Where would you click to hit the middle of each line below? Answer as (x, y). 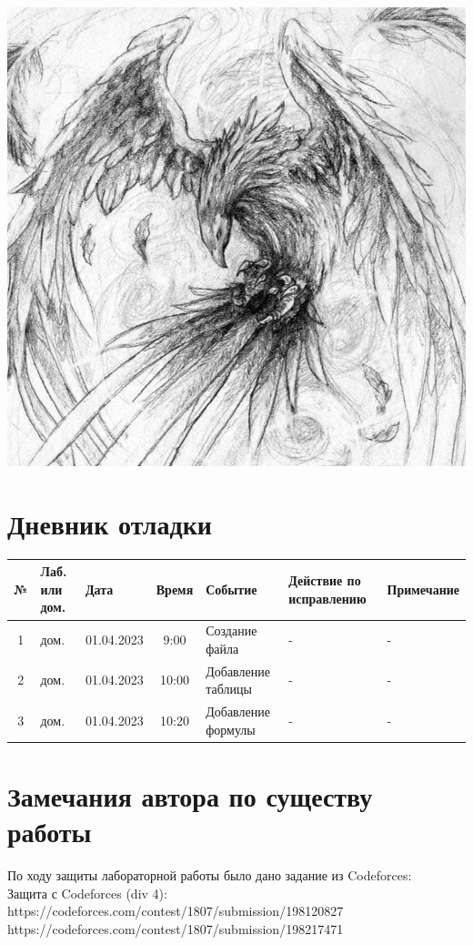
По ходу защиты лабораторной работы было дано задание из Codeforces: (210, 875)
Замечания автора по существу (190, 796)
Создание (231, 630)
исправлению (327, 598)
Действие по (325, 580)
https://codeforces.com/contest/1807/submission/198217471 (176, 928)
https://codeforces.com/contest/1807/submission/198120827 (176, 911)
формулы (231, 729)
